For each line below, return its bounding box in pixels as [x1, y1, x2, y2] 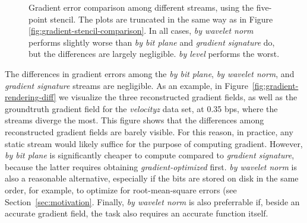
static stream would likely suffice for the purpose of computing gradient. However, [5, 137, 303, 149]
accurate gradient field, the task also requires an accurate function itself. [5, 207, 268, 219]
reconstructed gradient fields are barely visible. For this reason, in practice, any [5, 125, 293, 138]
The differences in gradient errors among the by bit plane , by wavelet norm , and [5, 67, 295, 79]
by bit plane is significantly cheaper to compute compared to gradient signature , [5, 149, 295, 161]
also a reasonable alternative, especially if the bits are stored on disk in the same [5, 172, 299, 184]
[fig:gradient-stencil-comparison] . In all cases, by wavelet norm [29, 24, 254, 37]
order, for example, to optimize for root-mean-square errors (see [5, 183, 237, 196]
